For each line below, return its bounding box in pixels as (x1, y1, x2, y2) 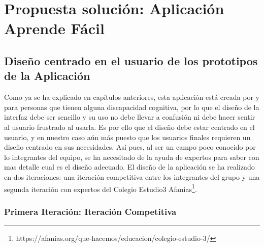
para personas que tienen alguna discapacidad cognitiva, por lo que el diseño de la (4, 101, 259, 112)
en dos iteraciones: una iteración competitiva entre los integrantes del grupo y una (4, 171, 260, 182)
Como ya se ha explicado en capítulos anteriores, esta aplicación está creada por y (4, 92, 259, 102)
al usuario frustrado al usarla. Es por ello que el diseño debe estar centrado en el (4, 121, 255, 132)
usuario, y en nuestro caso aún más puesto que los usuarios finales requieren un (4, 131, 251, 142)
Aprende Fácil (4, 18, 105, 39)
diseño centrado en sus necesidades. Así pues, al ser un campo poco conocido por (4, 142, 256, 152)
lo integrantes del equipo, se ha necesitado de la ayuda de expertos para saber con (4, 151, 259, 162)
